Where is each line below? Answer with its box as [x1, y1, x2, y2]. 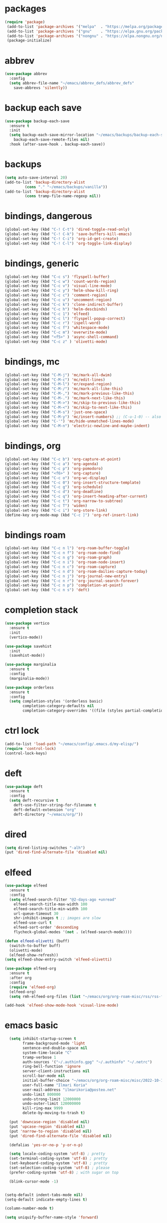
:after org [9, 976, 32, 980]
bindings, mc [4, 356, 60, 367]
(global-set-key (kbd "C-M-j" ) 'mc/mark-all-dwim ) [4, 372, 112, 377]
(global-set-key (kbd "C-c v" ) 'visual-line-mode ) [4, 283, 112, 288]
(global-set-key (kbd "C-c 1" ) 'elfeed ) [4, 311, 90, 316]
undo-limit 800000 [22, 1092, 61, 1097]
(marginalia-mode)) [9, 676, 50, 681]
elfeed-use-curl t [13, 920, 52, 926]
